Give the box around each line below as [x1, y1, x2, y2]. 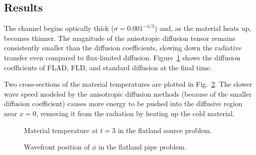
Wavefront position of [24, 142, 90, 152]
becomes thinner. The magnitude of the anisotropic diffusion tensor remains [4, 32, 236, 43]
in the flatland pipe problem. [98, 142, 186, 152]
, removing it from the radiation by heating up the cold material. [36, 108, 235, 118]
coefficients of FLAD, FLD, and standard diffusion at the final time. [4, 62, 212, 72]
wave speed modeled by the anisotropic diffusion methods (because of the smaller [4, 88, 252, 99]
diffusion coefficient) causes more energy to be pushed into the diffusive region [4, 98, 243, 109]
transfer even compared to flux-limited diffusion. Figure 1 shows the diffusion [4, 52, 241, 62]
